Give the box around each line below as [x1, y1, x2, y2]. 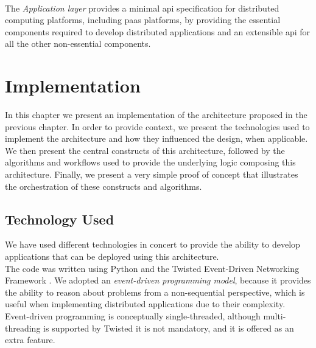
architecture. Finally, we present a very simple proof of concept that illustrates [5, 168, 298, 181]
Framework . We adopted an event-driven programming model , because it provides [5, 274, 311, 287]
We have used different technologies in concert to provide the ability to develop [5, 238, 300, 251]
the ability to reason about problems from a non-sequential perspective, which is [5, 285, 305, 298]
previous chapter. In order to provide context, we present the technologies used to [5, 120, 310, 133]
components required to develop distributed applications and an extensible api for [5, 25, 311, 38]
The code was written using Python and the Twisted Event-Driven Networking [5, 262, 300, 274]
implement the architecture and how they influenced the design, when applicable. [5, 132, 308, 145]
